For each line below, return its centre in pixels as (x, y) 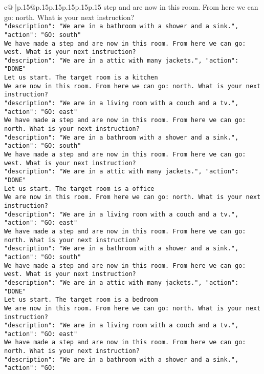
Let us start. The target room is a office (79, 189)
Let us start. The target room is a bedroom (81, 300)
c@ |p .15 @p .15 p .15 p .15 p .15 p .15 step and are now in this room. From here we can (131, 7)
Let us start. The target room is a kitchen (81, 78)
